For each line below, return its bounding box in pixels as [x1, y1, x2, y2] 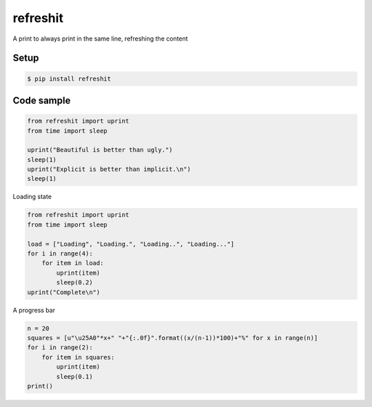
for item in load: [41, 259, 104, 267]
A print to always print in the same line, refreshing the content [12, 34, 189, 43]
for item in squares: [41, 353, 115, 361]
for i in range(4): [27, 250, 93, 258]
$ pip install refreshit [27, 74, 112, 83]
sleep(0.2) [56, 279, 93, 286]
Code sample [12, 94, 71, 106]
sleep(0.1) [56, 373, 93, 380]
